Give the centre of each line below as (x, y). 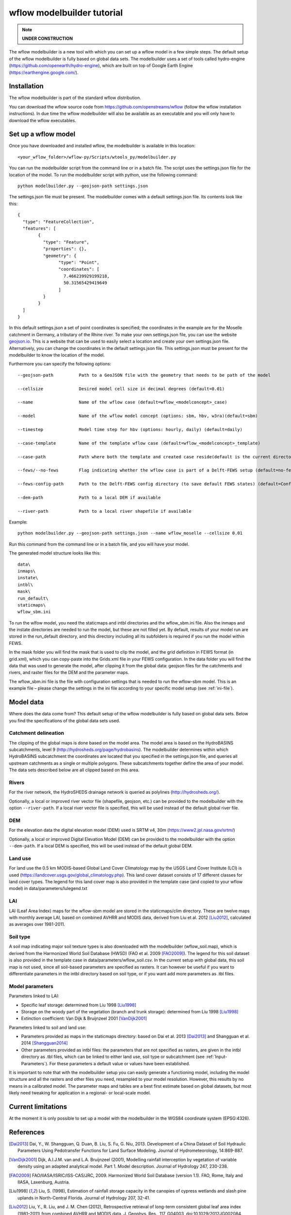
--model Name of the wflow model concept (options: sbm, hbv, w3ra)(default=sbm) (138, 416)
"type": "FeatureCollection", (58, 222)
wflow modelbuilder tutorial (66, 13)
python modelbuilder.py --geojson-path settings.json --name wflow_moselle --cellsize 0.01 (130, 533)
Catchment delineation (37, 733)
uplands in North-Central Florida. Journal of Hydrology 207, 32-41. (84, 1198)
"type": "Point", (79, 262)
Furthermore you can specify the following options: (60, 364)
